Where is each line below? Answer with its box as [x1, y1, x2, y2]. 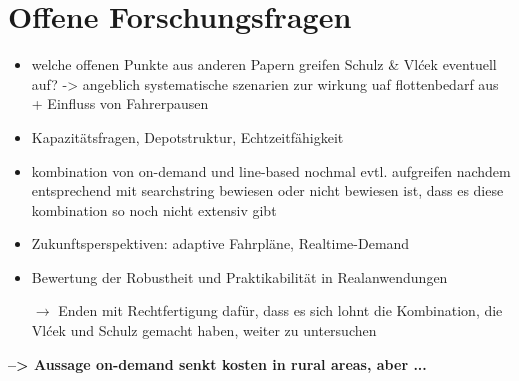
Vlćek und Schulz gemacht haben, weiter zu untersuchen [31, 320, 377, 341]
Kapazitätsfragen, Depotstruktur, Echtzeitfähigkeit [31, 126, 344, 147]
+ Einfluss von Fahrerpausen [31, 93, 209, 114]
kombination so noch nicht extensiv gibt [31, 199, 277, 220]
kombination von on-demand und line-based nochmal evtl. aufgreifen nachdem [31, 160, 511, 181]
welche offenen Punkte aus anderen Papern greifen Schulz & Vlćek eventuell [31, 54, 497, 75]
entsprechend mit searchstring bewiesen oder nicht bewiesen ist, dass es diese [31, 180, 504, 201]
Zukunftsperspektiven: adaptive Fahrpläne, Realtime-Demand [31, 233, 410, 254]
